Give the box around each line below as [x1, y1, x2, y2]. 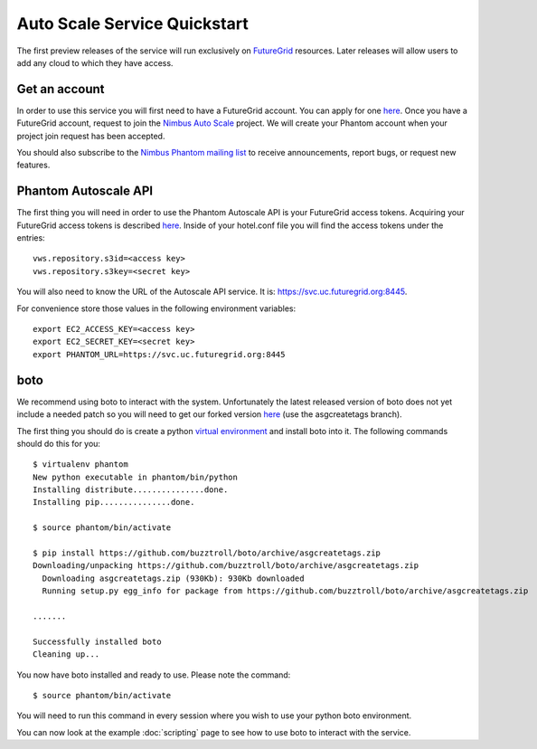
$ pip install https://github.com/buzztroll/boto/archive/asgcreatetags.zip [33, 548, 382, 558]
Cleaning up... [33, 649, 100, 659]
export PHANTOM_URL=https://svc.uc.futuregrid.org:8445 [33, 349, 286, 359]
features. [16, 159, 51, 171]
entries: [16, 232, 45, 243]
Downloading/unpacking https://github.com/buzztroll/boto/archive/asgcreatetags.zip [33, 561, 419, 571]
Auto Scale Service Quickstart [16, 14, 249, 33]
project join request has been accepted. [16, 130, 165, 141]
